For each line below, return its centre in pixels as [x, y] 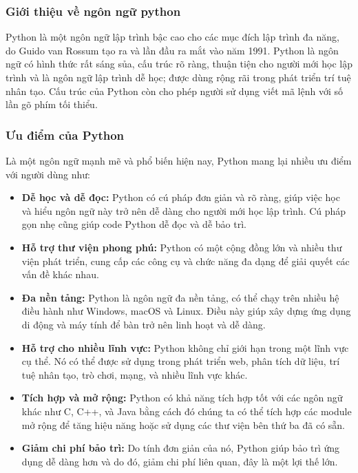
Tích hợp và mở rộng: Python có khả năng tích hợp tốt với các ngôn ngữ [182, 398]
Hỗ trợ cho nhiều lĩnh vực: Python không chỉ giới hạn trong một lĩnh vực [185, 347]
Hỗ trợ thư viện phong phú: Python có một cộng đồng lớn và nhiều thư [182, 247]
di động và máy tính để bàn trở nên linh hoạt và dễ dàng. [144, 324]
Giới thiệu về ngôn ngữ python [93, 11]
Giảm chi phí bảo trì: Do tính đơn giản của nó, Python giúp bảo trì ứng [181, 448]
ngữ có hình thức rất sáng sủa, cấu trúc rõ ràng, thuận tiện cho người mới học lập [179, 64]
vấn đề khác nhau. [60, 274]
